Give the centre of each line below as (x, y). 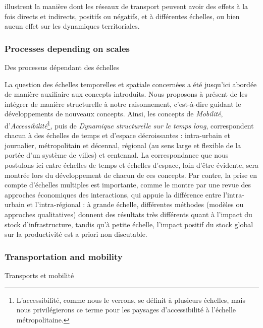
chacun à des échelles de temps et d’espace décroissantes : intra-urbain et (118, 135)
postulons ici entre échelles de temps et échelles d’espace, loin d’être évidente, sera (132, 165)
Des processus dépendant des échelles (62, 67)
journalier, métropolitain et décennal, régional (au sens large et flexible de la (123, 145)
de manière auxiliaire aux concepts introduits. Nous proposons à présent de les (126, 94)
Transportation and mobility (64, 256)
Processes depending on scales (67, 48)
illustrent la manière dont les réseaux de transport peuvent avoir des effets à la (126, 6)
